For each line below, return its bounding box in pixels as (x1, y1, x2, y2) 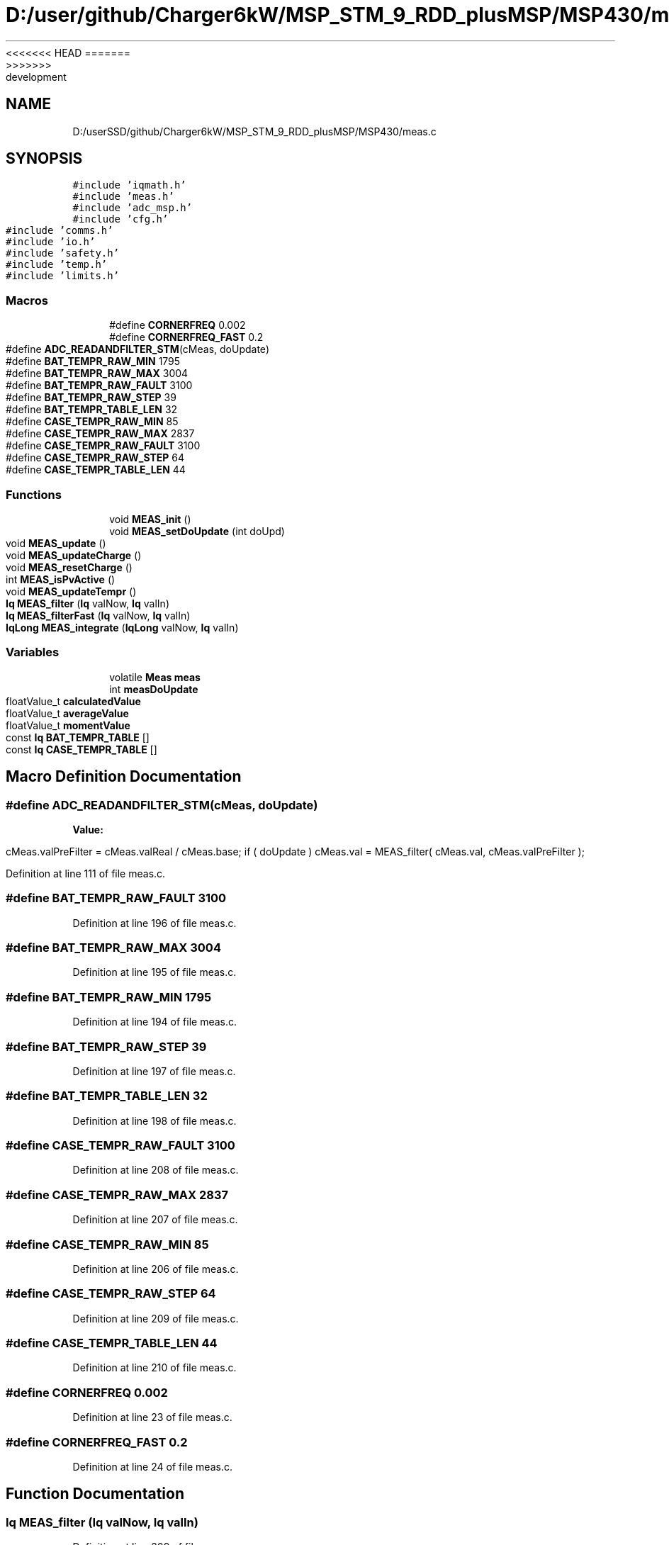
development (6, 70, 67, 83)
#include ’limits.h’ (6, 270, 120, 282)
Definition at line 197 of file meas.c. (72, 1064, 236, 1077)
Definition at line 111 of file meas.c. (6, 867, 166, 880)
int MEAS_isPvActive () (6, 573, 116, 585)
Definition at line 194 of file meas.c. (72, 1016, 237, 1028)
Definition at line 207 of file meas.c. (72, 1213, 238, 1226)
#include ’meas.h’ (72, 191, 174, 203)
